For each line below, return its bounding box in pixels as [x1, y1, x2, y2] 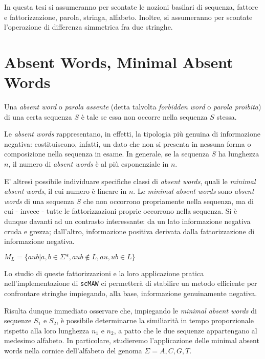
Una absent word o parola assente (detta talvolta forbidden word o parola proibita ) [4, 101, 261, 112]
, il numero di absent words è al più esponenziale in [8, 159, 169, 169]
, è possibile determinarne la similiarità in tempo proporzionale [56, 315, 254, 326]
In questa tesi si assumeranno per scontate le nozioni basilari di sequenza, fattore [4, 2, 258, 12]
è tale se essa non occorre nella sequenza [81, 111, 208, 122]
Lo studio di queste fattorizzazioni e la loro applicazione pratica [4, 267, 204, 278]
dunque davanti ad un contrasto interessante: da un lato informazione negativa [4, 216, 251, 227]
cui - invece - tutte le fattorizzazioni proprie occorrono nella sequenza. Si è [4, 206, 237, 216]
